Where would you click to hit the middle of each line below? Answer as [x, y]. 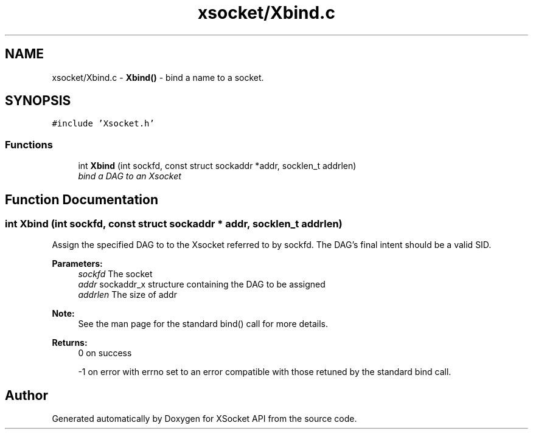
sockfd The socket [115, 274]
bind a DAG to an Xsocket [130, 176]
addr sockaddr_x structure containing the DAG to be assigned [202, 284]
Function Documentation [82, 199]
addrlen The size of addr [127, 295]
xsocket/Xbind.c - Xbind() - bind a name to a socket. [158, 77]
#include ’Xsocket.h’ [103, 124]
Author [26, 395]
